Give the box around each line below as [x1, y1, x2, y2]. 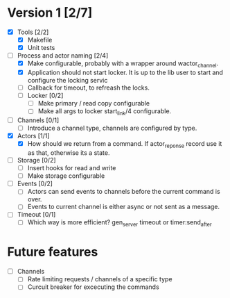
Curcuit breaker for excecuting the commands [27, 283, 159, 291]
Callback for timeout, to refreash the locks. [27, 83, 150, 92]
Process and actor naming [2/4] [17, 51, 109, 60]
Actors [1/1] [17, 132, 50, 140]
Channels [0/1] [17, 116, 60, 124]
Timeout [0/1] [17, 210, 56, 219]
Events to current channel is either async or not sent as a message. [27, 203, 220, 211]
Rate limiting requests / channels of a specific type [27, 275, 172, 283]
